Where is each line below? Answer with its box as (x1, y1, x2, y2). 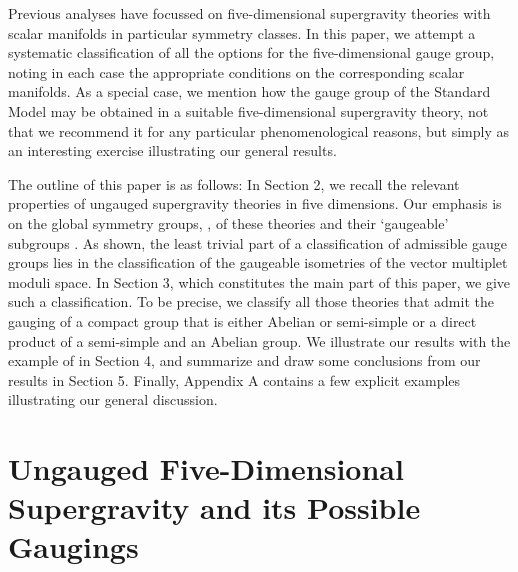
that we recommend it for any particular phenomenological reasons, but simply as (8, 120, 510, 141)
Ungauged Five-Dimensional (8, 448, 404, 489)
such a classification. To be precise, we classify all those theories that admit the (8, 291, 494, 312)
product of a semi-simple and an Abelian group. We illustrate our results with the (8, 330, 511, 351)
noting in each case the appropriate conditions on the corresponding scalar (8, 61, 465, 82)
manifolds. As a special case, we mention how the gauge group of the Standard (8, 81, 491, 102)
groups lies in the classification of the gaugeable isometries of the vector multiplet (8, 252, 508, 273)
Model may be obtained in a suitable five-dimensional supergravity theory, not (8, 100, 489, 121)
